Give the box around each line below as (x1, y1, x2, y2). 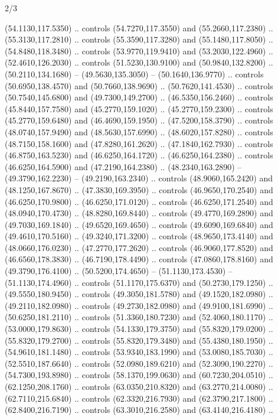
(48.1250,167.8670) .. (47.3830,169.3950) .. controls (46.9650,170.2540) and (5, 183, 273, 196)
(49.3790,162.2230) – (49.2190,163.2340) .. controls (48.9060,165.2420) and (5, 172, 273, 184)
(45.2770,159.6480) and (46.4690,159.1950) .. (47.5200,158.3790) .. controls (5, 114, 273, 126)
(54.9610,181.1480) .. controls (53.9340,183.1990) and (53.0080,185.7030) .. (5, 346, 273, 358)
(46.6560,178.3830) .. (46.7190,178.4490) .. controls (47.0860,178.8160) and (5, 253, 273, 265)
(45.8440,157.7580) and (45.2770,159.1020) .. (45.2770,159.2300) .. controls (5, 102, 273, 115)
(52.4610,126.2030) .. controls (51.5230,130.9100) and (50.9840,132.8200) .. (5, 56, 273, 69)
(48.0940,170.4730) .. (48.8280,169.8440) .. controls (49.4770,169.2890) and (5, 207, 273, 219)
